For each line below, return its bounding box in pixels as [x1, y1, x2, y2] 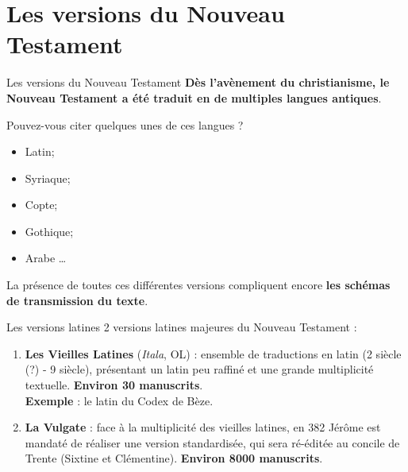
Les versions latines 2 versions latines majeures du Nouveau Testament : [6, 319, 357, 335]
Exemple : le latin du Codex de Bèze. [25, 392, 214, 408]
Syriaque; [25, 169, 71, 186]
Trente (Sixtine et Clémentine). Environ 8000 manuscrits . [25, 450, 323, 466]
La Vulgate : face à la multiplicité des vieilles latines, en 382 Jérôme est [25, 419, 381, 435]
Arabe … [25, 250, 67, 266]
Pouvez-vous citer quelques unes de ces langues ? [6, 116, 244, 133]
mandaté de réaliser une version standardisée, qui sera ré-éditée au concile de [25, 434, 400, 451]
